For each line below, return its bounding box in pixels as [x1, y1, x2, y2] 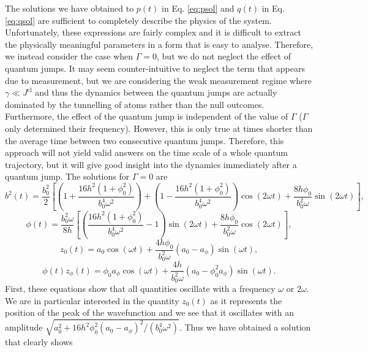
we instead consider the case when [5, 50, 133, 63]
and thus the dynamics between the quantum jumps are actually [35, 86, 277, 99]
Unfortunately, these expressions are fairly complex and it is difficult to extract [5, 26, 301, 39]
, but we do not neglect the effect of [157, 50, 291, 63]
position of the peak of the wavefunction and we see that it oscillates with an [5, 306, 295, 319]
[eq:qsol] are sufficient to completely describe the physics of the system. [5, 13, 272, 26]
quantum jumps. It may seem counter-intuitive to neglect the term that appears [5, 61, 305, 74]
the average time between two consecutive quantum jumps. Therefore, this [5, 134, 284, 147]
